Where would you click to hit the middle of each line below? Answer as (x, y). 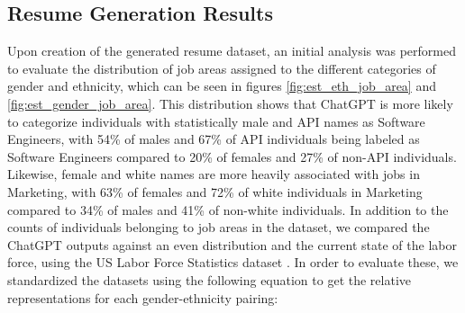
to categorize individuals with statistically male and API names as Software (216, 121)
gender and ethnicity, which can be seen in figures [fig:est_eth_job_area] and (222, 86)
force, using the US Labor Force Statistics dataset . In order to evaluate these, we (233, 262)
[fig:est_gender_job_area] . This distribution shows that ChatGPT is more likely (230, 103)
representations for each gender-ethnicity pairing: (143, 297)
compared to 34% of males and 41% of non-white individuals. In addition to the (228, 209)
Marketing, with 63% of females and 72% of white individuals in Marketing (215, 191)
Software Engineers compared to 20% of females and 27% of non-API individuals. (232, 156)
